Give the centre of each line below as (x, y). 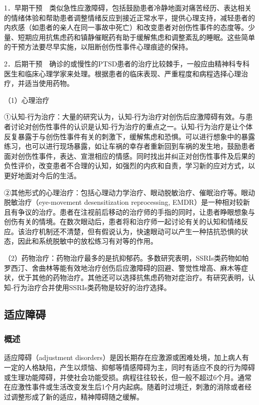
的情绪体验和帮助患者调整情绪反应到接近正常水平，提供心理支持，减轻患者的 (129, 17)
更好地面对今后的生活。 (42, 175)
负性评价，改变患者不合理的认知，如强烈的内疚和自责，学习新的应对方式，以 (129, 166)
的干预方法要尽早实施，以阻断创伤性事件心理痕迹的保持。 (98, 47)
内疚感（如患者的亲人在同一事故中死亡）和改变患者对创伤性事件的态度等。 (126, 27)
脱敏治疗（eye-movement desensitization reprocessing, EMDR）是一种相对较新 (127, 202)
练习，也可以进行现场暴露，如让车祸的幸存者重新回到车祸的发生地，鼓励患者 (129, 146)
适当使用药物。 (49, 83)
